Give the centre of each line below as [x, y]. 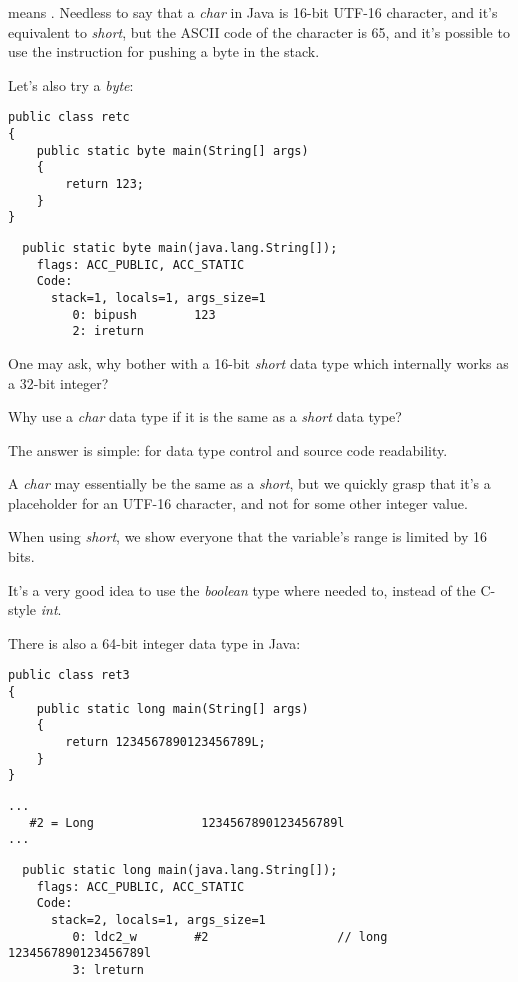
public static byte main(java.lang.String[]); [180, 247]
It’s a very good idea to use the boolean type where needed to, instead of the [242, 589]
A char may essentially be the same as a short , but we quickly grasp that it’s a [249, 483]
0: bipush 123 [144, 314]
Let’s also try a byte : [71, 84]
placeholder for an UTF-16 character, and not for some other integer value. [238, 502]
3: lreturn [108, 969]
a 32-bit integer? [58, 382]
